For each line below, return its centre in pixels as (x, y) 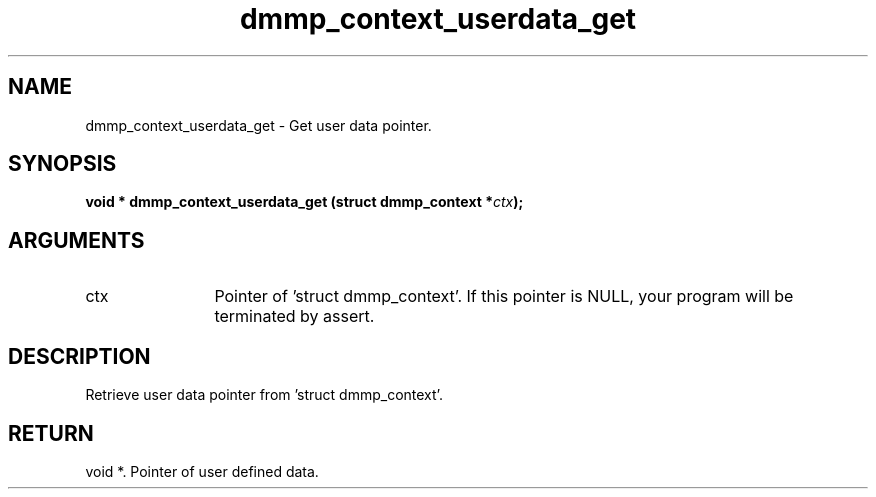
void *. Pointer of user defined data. (202, 471)
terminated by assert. (294, 316)
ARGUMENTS (76, 240)
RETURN (51, 433)
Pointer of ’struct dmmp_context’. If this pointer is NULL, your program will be (504, 296)
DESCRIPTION (79, 356)
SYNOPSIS (62, 164)
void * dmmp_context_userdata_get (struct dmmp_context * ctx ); (304, 202)
